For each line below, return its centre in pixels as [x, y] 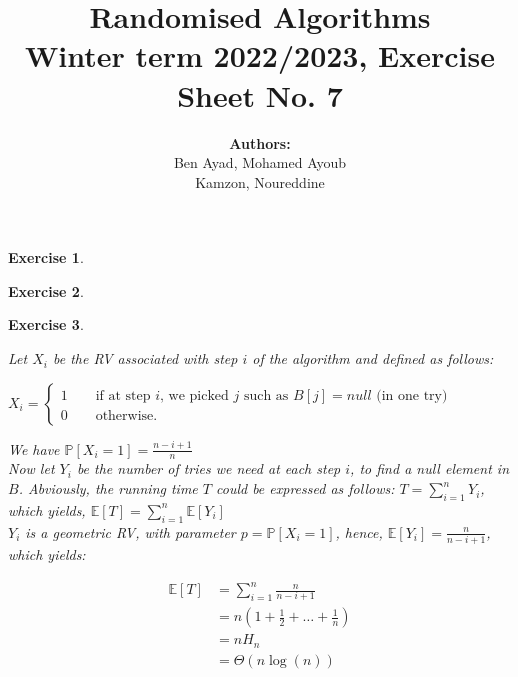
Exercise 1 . [46, 257]
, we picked [194, 395]
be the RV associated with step [145, 358]
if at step [123, 395]
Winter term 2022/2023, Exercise [260, 55]
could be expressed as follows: [305, 488]
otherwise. [126, 415]
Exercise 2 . [46, 290]
